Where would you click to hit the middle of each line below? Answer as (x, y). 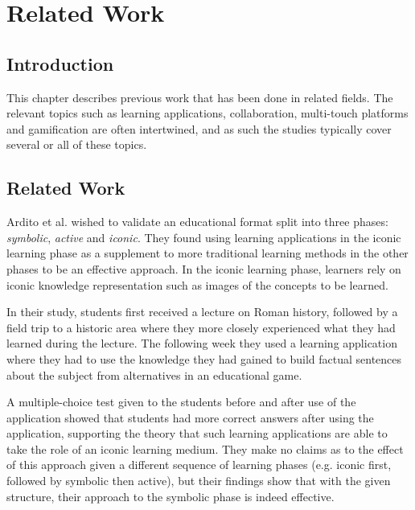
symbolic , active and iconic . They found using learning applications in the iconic (204, 237)
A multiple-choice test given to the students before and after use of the (181, 402)
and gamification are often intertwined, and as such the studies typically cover (199, 128)
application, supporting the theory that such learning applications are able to (197, 433)
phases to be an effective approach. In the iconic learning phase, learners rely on (204, 268)
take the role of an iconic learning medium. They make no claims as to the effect (205, 448)
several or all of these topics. (77, 144)
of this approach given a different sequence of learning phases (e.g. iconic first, (199, 465)
